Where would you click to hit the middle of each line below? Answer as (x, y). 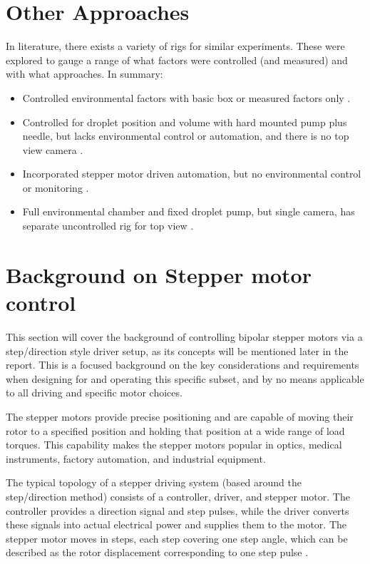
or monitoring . (56, 187)
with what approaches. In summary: (84, 74)
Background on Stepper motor (159, 274)
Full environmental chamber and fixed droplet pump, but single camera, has (189, 211)
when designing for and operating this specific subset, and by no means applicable (185, 378)
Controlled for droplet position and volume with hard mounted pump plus (185, 122)
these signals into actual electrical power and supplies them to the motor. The (176, 524)
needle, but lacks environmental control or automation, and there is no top (186, 136)
